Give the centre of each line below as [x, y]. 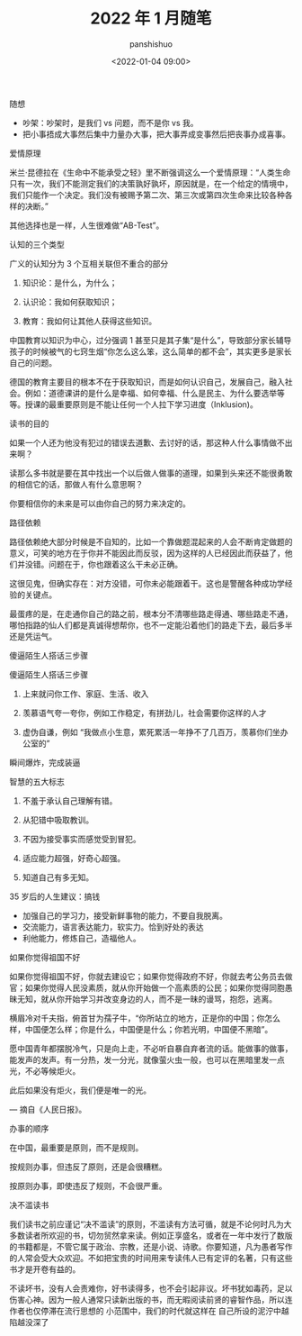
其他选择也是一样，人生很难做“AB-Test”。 [87, 225]
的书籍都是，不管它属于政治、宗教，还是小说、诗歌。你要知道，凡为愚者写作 [151, 1246]
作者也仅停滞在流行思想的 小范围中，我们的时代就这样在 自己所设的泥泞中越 [149, 1311]
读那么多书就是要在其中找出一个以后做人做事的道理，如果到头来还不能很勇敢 [151, 473]
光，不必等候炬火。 [45, 1071]
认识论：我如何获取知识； [70, 302]
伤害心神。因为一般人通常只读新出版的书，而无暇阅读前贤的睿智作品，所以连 [151, 1299]
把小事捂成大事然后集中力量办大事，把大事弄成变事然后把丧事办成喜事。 [156, 134]
